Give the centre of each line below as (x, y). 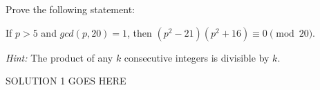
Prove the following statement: (70, 9)
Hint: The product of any (59, 57)
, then (140, 32)
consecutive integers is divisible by (197, 57)
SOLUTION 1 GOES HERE (66, 81)
